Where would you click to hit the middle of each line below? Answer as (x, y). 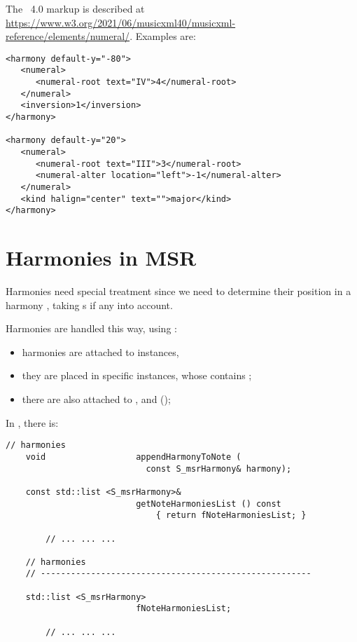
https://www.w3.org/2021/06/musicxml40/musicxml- (121, 22)
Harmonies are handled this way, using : (91, 328)
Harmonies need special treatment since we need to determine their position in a (178, 291)
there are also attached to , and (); (96, 399)
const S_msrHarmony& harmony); (219, 469)
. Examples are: (163, 36)
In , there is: (32, 422)
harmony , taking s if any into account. (89, 305)
